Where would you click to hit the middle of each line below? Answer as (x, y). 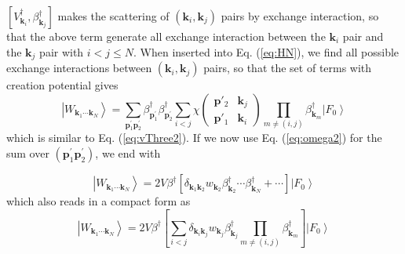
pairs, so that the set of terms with (288, 68)
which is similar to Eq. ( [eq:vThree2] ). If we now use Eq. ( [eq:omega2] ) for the (194, 138)
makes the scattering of (113, 16)
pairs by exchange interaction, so (300, 16)
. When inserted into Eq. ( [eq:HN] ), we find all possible (266, 51)
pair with (62, 51)
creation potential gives (62, 85)
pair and (363, 36)
